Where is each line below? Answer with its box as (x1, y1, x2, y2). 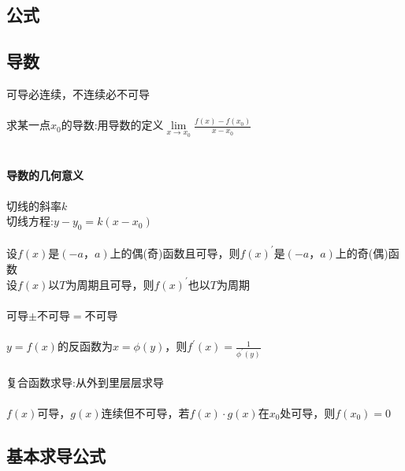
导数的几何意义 (6, 167, 84, 184)
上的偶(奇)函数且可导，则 (110, 244, 240, 261)
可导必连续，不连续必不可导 (6, 85, 150, 102)
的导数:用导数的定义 (61, 117, 164, 133)
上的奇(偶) (335, 244, 388, 261)
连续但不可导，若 (101, 404, 190, 421)
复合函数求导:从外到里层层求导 (6, 373, 164, 390)
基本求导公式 (6, 443, 106, 467)
